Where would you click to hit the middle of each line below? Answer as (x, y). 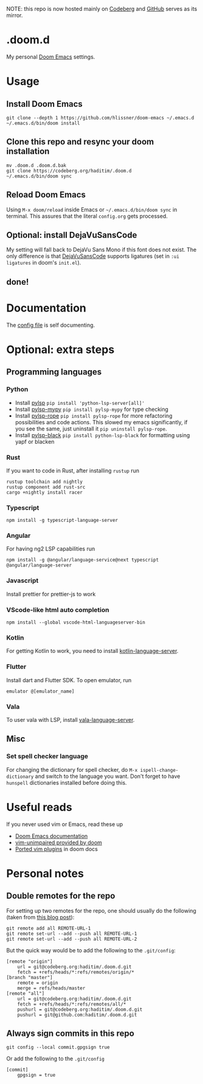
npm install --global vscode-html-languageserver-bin (76, 622)
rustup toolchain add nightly (45, 482)
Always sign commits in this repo (71, 1033)
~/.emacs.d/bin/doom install (43, 123)
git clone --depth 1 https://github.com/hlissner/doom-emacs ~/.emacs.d (100, 118)
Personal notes (45, 873)
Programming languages (54, 372)
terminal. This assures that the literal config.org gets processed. (87, 216)
